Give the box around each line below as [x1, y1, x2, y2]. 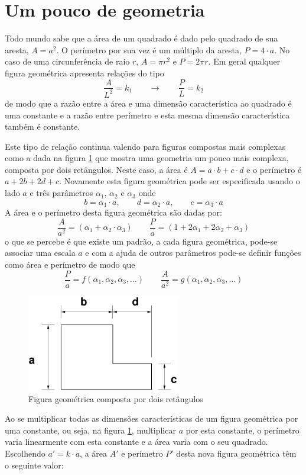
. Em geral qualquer [208, 55, 281, 68]
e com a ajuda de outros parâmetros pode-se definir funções [85, 246, 301, 259]
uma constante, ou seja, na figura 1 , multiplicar [5, 423, 176, 436]
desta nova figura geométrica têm [176, 447, 297, 460]
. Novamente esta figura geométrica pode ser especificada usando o [59, 175, 300, 187]
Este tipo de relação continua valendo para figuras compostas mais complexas [5, 140, 286, 152]
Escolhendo [5, 447, 45, 460]
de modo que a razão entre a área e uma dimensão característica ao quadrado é [5, 97, 292, 109]
